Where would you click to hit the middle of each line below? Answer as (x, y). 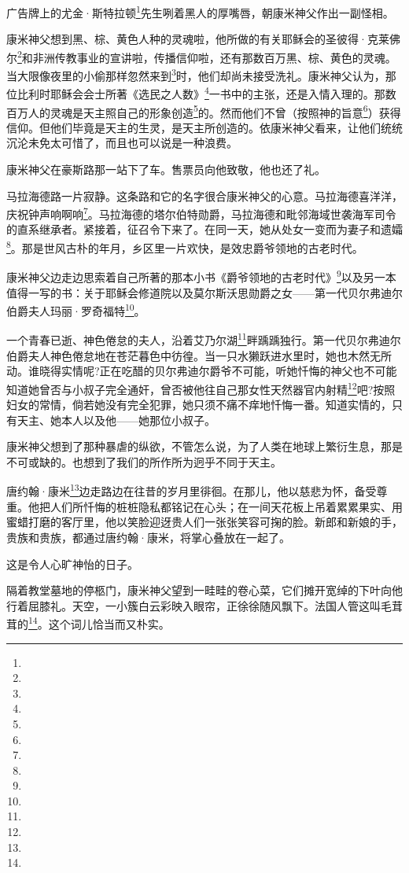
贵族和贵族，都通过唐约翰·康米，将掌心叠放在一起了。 (148, 537)
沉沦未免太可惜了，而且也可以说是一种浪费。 (122, 143)
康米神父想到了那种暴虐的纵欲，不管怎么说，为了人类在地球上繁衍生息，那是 (204, 446)
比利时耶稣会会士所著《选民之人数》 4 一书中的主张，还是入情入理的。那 (201, 92)
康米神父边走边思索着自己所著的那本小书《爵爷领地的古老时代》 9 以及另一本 (201, 276)
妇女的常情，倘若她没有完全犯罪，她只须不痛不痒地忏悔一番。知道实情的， (199, 405)
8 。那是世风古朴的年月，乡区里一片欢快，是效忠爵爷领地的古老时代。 (185, 247)
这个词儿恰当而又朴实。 (109, 623)
